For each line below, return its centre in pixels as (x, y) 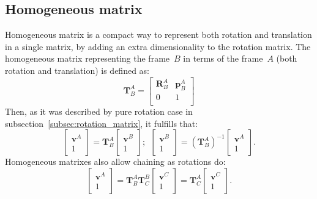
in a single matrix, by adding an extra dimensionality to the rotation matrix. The (158, 46)
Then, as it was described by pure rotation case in (99, 111)
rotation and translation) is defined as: (77, 70)
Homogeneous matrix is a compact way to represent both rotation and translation (158, 34)
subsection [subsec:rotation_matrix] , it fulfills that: (102, 123)
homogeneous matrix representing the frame (88, 58)
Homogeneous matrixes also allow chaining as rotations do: (115, 161)
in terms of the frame (223, 58)
